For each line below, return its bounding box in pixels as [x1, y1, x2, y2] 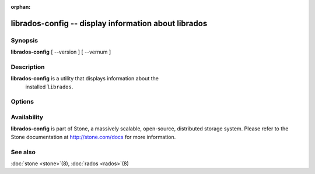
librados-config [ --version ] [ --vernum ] [10, 48, 111, 55]
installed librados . [25, 83, 73, 90]
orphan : [10, 3, 31, 10]
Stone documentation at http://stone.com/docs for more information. [10, 133, 176, 140]
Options [10, 98, 34, 106]
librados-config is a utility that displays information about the [10, 75, 159, 82]
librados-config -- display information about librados [10, 18, 208, 29]
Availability [10, 113, 44, 122]
